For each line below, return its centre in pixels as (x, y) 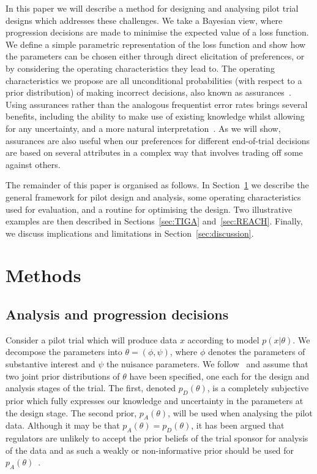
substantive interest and (50, 364)
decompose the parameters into (64, 352)
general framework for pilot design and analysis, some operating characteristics (153, 197)
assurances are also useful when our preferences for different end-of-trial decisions (158, 140)
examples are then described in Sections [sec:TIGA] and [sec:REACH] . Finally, (154, 221)
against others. (33, 164)
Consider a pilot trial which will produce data (91, 339)
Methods (43, 275)
